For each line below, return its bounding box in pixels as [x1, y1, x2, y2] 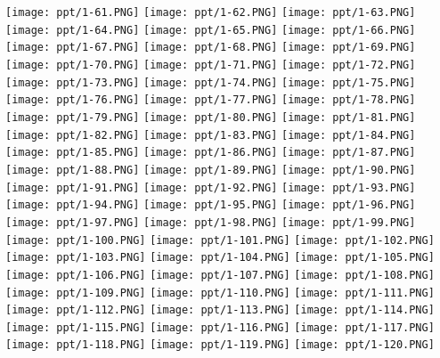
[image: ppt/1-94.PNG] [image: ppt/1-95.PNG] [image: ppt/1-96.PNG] [5, 199, 416, 212]
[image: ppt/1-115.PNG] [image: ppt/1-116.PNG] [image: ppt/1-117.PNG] [5, 321, 435, 334]
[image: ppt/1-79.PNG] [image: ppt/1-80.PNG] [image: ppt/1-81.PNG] [5, 110, 416, 124]
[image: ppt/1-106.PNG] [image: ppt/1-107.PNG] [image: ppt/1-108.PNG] [5, 268, 435, 281]
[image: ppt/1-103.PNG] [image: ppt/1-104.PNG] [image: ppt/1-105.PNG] [5, 251, 435, 264]
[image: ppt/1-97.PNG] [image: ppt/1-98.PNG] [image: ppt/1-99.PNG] [5, 216, 416, 229]
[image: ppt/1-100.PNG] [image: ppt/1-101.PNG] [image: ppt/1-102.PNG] [5, 233, 435, 247]
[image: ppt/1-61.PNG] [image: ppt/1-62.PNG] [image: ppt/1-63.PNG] [5, 6, 416, 19]
